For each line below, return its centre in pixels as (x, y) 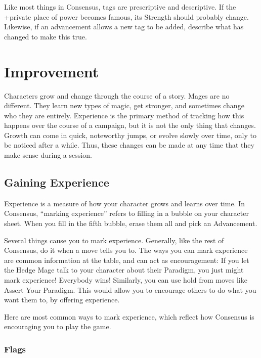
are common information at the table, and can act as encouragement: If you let (127, 260)
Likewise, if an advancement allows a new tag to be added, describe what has (124, 27)
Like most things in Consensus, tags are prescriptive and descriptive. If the (120, 7)
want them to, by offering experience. (62, 300)
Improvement (52, 71)
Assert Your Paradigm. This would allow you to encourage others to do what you (130, 289)
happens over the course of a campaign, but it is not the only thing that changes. (130, 125)
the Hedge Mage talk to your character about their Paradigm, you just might (124, 270)
